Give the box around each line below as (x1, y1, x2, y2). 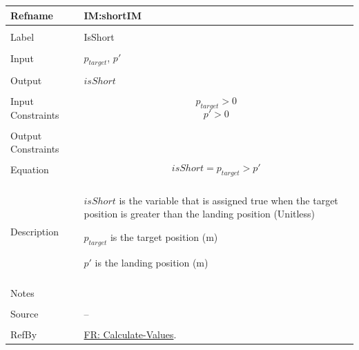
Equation (10, 162, 49, 177)
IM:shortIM (84, 8, 142, 22)
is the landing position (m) (95, 255, 208, 269)
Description (10, 224, 59, 238)
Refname (10, 8, 53, 22)
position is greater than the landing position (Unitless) (84, 206, 316, 221)
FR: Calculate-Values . (84, 327, 177, 341)
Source (10, 306, 39, 320)
